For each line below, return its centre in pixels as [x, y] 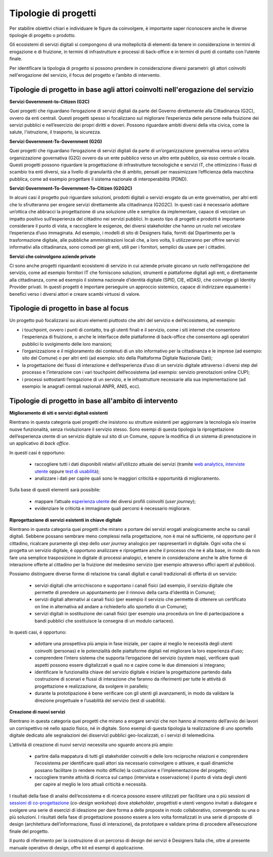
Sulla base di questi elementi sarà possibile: [55, 490]
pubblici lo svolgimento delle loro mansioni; [67, 344]
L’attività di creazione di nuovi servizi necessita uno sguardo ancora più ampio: [92, 745]
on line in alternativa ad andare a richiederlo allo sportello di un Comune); [111, 606]
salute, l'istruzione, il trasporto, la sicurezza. [55, 132]
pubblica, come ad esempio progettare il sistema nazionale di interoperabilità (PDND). [99, 179]
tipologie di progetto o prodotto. [42, 35]
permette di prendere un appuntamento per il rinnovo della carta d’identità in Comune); [125, 593]
